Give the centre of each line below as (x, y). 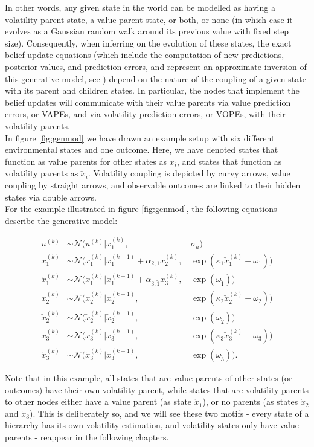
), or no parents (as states (250, 401)
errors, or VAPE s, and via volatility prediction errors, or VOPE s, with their (145, 114)
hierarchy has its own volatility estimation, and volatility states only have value (152, 425)
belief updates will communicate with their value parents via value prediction (148, 102)
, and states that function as (229, 161)
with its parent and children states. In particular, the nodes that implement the (152, 90)
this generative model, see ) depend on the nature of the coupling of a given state (155, 78)
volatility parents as (42, 173)
